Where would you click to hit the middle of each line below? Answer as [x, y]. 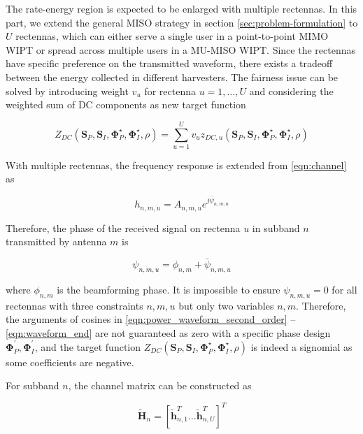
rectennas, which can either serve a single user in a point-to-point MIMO [172, 36]
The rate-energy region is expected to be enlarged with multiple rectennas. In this [181, 8]
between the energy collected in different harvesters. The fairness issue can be [172, 77]
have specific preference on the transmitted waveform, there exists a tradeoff [169, 63]
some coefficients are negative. [70, 362]
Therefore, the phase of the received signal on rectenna [123, 227]
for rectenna [170, 91]
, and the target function [88, 346]
